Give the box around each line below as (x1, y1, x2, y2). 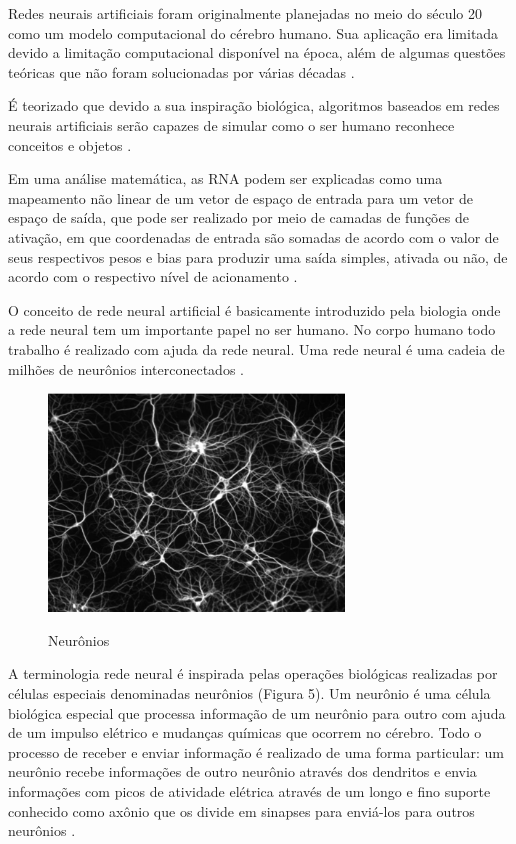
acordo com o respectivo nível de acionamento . (8, 266, 298, 287)
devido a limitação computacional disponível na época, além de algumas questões (8, 42, 506, 63)
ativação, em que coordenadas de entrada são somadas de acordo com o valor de (8, 226, 499, 247)
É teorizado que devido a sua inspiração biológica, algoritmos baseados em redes (8, 95, 500, 116)
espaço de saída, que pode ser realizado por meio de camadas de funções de (8, 207, 469, 228)
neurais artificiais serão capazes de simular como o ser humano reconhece (8, 114, 455, 135)
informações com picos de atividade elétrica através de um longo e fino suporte (8, 780, 491, 801)
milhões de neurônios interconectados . (8, 358, 244, 379)
